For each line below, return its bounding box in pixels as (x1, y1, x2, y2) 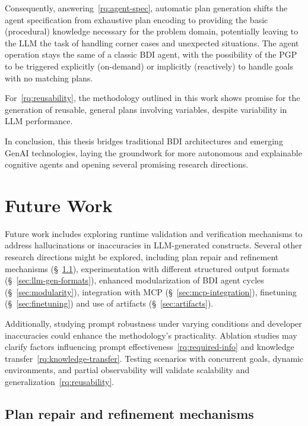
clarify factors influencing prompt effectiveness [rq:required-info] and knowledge (5, 340, 294, 353)
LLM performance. (5, 115, 73, 127)
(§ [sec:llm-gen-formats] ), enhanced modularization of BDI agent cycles (5, 274, 264, 286)
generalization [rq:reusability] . (5, 375, 115, 387)
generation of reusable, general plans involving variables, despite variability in (5, 103, 287, 115)
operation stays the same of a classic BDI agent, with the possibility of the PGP (5, 48, 297, 61)
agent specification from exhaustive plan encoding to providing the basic (5, 13, 268, 26)
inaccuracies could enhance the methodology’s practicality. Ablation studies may (5, 329, 297, 341)
